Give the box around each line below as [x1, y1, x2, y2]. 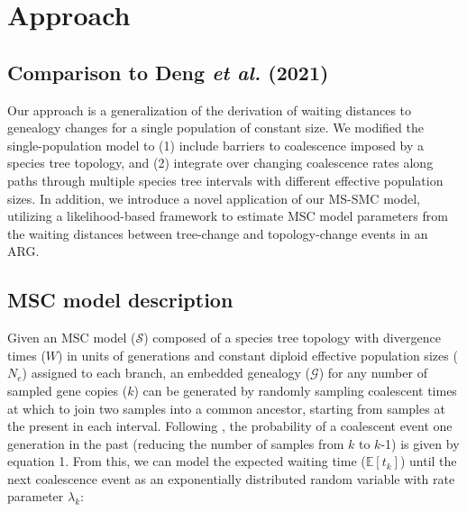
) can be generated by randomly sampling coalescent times [133, 380, 457, 399]
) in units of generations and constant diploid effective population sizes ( [58, 345, 458, 364]
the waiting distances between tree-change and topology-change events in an [7, 224, 428, 242]
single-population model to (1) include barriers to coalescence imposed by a [7, 135, 425, 154]
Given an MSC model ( [7, 328, 136, 347]
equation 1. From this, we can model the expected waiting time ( [7, 452, 366, 471]
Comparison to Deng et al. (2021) [7, 58, 329, 86]
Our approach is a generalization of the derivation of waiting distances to [7, 100, 412, 119]
